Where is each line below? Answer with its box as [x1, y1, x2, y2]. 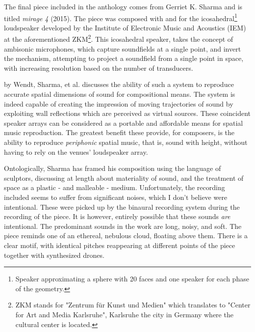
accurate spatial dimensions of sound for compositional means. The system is [4, 89, 235, 99]
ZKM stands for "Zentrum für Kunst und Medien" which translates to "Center [15, 300, 251, 310]
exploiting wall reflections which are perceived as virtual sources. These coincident [4, 108, 251, 118]
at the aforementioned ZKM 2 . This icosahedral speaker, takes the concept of [4, 32, 233, 44]
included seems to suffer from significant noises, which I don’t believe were [4, 192, 228, 202]
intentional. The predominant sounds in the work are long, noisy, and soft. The [4, 221, 242, 231]
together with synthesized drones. [4, 249, 104, 260]
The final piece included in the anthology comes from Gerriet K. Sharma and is [4, 1, 243, 11]
